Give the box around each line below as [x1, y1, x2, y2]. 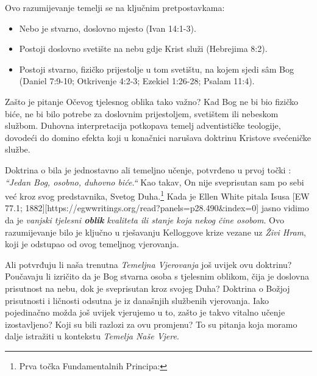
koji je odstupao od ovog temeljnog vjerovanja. [5, 237, 179, 250]
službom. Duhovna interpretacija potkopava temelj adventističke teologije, [5, 119, 281, 132]
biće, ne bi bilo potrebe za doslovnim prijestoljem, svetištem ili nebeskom [5, 107, 279, 120]
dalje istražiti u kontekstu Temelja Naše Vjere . [5, 330, 179, 342]
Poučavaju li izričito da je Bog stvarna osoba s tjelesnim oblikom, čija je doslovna [5, 270, 309, 283]
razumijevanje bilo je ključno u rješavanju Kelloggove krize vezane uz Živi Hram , [5, 225, 306, 238]
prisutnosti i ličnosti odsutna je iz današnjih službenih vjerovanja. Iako [5, 294, 269, 306]
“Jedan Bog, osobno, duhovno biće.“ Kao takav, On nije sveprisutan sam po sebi [5, 175, 304, 188]
